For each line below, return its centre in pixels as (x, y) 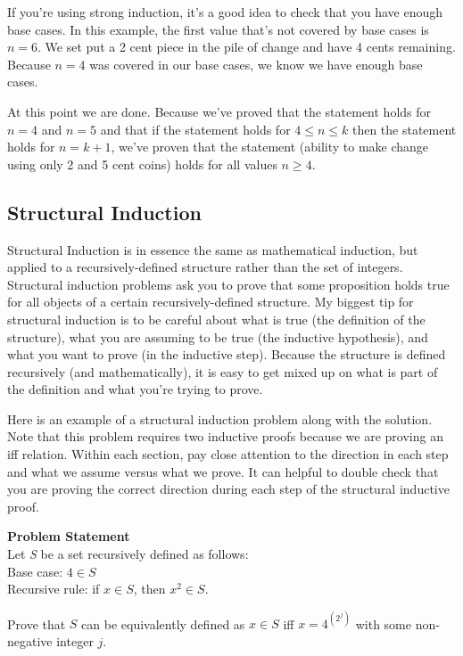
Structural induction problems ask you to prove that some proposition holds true (228, 284)
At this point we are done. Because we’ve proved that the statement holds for (219, 111)
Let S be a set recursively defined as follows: (128, 554)
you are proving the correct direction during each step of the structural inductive (228, 489)
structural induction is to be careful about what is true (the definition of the (216, 319)
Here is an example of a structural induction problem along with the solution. (220, 418)
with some (383, 623)
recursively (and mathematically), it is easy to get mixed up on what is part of (223, 371)
